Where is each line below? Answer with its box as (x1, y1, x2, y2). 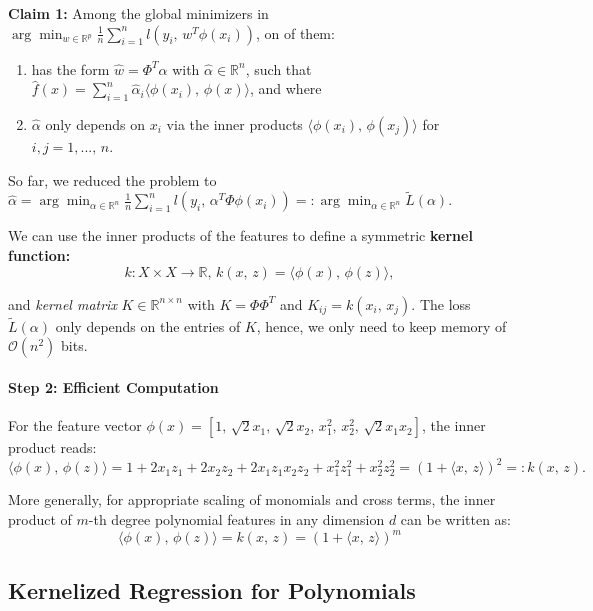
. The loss (411, 293, 471, 314)
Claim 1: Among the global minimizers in (8, 3, 269, 23)
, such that (245, 58, 312, 79)
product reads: (8, 437, 97, 458)
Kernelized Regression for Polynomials (8, 574, 416, 605)
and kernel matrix (8, 293, 117, 314)
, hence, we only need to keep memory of (256, 315, 507, 336)
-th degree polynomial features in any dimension (88, 509, 385, 530)
